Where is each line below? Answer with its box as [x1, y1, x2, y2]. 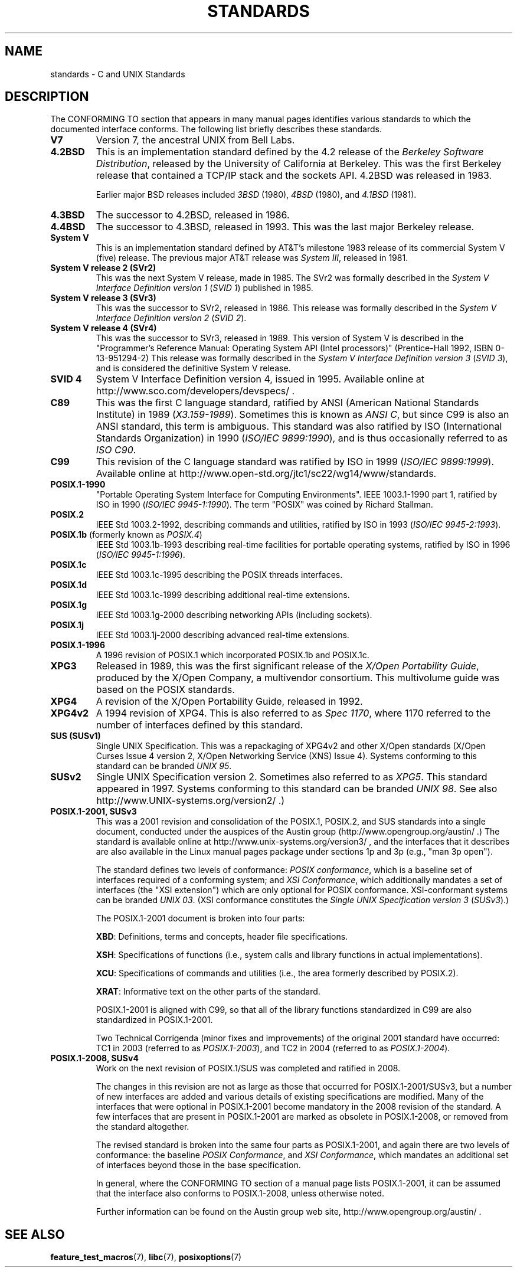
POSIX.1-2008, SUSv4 [50, 1053, 139, 1064]
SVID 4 [50, 373, 82, 385]
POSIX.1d [50, 580, 87, 590]
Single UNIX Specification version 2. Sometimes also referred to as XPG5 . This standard [96, 771, 487, 783]
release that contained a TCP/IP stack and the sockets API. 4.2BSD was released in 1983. [96, 169, 492, 182]
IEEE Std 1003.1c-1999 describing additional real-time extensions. [96, 590, 350, 600]
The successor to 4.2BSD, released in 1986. [96, 209, 290, 221]
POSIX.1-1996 [50, 640, 105, 650]
